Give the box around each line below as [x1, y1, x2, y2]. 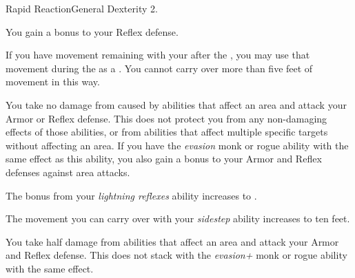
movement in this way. [6, 74, 100, 89]
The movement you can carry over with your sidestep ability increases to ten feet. [6, 211, 350, 226]
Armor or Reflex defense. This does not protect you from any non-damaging [6, 111, 327, 125]
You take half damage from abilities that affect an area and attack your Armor [6, 234, 339, 248]
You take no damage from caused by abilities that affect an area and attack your [6, 97, 347, 111]
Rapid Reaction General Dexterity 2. [6, 1, 158, 15]
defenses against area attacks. [6, 164, 130, 179]
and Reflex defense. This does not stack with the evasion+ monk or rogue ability [6, 248, 347, 262]
